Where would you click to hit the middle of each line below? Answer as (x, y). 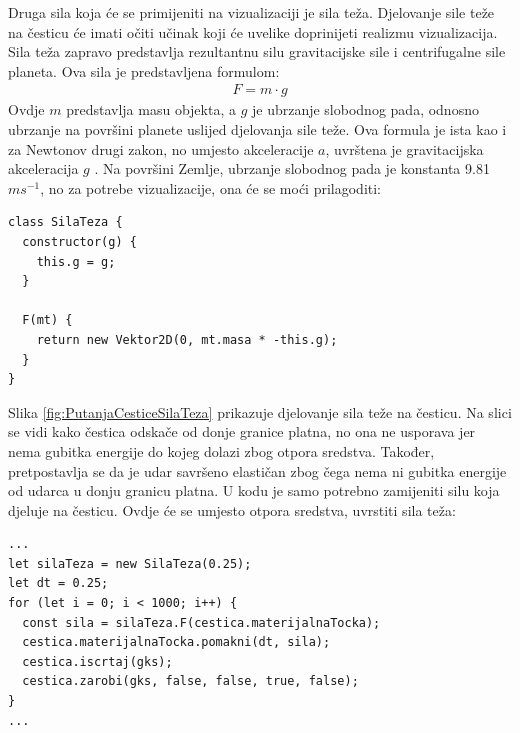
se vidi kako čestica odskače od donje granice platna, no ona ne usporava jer (242, 431)
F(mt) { (47, 320)
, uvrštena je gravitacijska (404, 148)
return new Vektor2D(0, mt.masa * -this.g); (187, 339)
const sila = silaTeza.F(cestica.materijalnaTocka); (201, 622)
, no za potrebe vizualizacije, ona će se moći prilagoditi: (211, 187)
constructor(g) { (79, 241)
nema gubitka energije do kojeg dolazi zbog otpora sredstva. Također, (221, 450)
